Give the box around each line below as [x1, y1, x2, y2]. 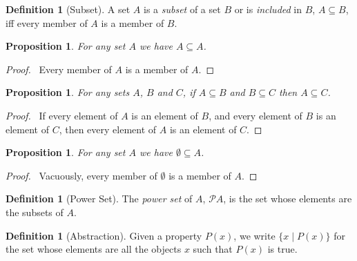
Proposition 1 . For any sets [6, 85, 130, 99]
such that [193, 242, 233, 256]
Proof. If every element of [6, 108, 118, 122]
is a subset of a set [144, 2, 221, 16]
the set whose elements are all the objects [6, 242, 182, 256]
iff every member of [6, 15, 88, 30]
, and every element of [209, 108, 302, 122]
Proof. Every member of [6, 61, 112, 76]
